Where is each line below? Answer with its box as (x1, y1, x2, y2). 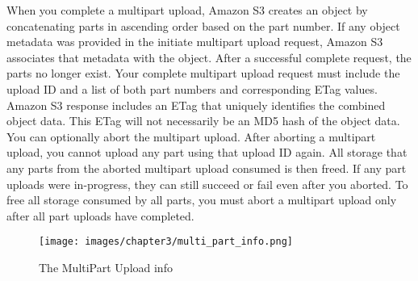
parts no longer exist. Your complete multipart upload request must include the (6, 65, 400, 82)
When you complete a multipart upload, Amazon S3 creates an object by (6, 2, 368, 18)
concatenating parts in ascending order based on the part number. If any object (6, 17, 400, 34)
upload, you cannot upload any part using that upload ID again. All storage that (6, 144, 408, 161)
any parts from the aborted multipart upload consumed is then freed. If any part (6, 159, 407, 176)
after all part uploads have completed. (6, 207, 194, 224)
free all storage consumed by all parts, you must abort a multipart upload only (6, 191, 397, 208)
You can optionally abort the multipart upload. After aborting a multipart (6, 128, 376, 145)
